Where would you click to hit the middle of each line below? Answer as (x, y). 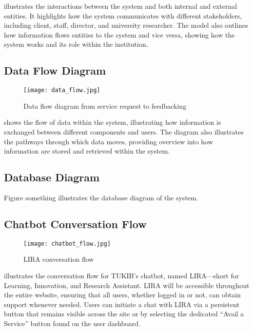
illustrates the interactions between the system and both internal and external (121, 6)
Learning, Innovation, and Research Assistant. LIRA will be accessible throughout (127, 285)
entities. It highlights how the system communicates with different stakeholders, (123, 15)
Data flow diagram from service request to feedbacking (105, 106)
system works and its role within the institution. (76, 44)
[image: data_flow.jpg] (62, 90)
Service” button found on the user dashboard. (72, 323)
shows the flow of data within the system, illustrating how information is (113, 122)
